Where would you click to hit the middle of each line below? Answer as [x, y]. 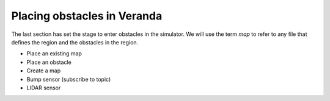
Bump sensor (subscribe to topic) [69, 79]
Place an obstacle [49, 62]
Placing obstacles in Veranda [87, 16]
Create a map [44, 71]
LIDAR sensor [44, 88]
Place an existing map [54, 54]
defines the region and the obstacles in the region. [75, 42]
